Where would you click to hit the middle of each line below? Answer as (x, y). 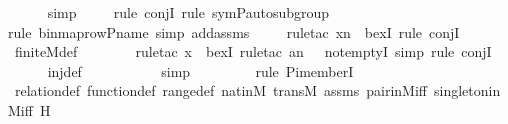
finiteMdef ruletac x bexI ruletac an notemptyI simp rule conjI (253, 51)
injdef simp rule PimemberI (200, 70)
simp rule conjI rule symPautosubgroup (188, 12)
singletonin (467, 90)
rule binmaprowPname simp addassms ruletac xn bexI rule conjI (234, 31)
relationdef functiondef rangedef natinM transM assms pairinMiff (221, 90)
